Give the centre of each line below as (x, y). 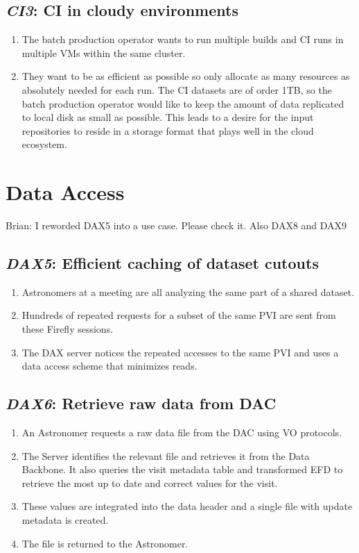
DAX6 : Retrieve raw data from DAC (141, 403)
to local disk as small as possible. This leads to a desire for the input (168, 117)
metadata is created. (65, 520)
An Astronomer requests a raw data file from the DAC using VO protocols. (182, 432)
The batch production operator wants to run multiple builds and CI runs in (183, 39)
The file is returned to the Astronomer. (105, 543)
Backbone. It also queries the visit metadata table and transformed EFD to (182, 469)
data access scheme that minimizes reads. (110, 366)
